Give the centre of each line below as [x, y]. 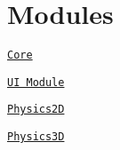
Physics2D [36, 110]
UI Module [36, 82]
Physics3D [36, 137]
